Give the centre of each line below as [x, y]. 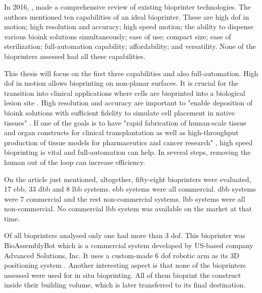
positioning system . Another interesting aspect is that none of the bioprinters [125, 265]
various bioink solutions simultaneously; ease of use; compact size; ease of [118, 36]
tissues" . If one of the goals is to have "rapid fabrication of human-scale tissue [125, 122]
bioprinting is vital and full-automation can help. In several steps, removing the [127, 152]
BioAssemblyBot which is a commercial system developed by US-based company [129, 245]
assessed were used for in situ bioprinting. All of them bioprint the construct [123, 275]
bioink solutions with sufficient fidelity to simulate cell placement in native [120, 112]
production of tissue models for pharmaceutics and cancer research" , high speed [128, 142]
